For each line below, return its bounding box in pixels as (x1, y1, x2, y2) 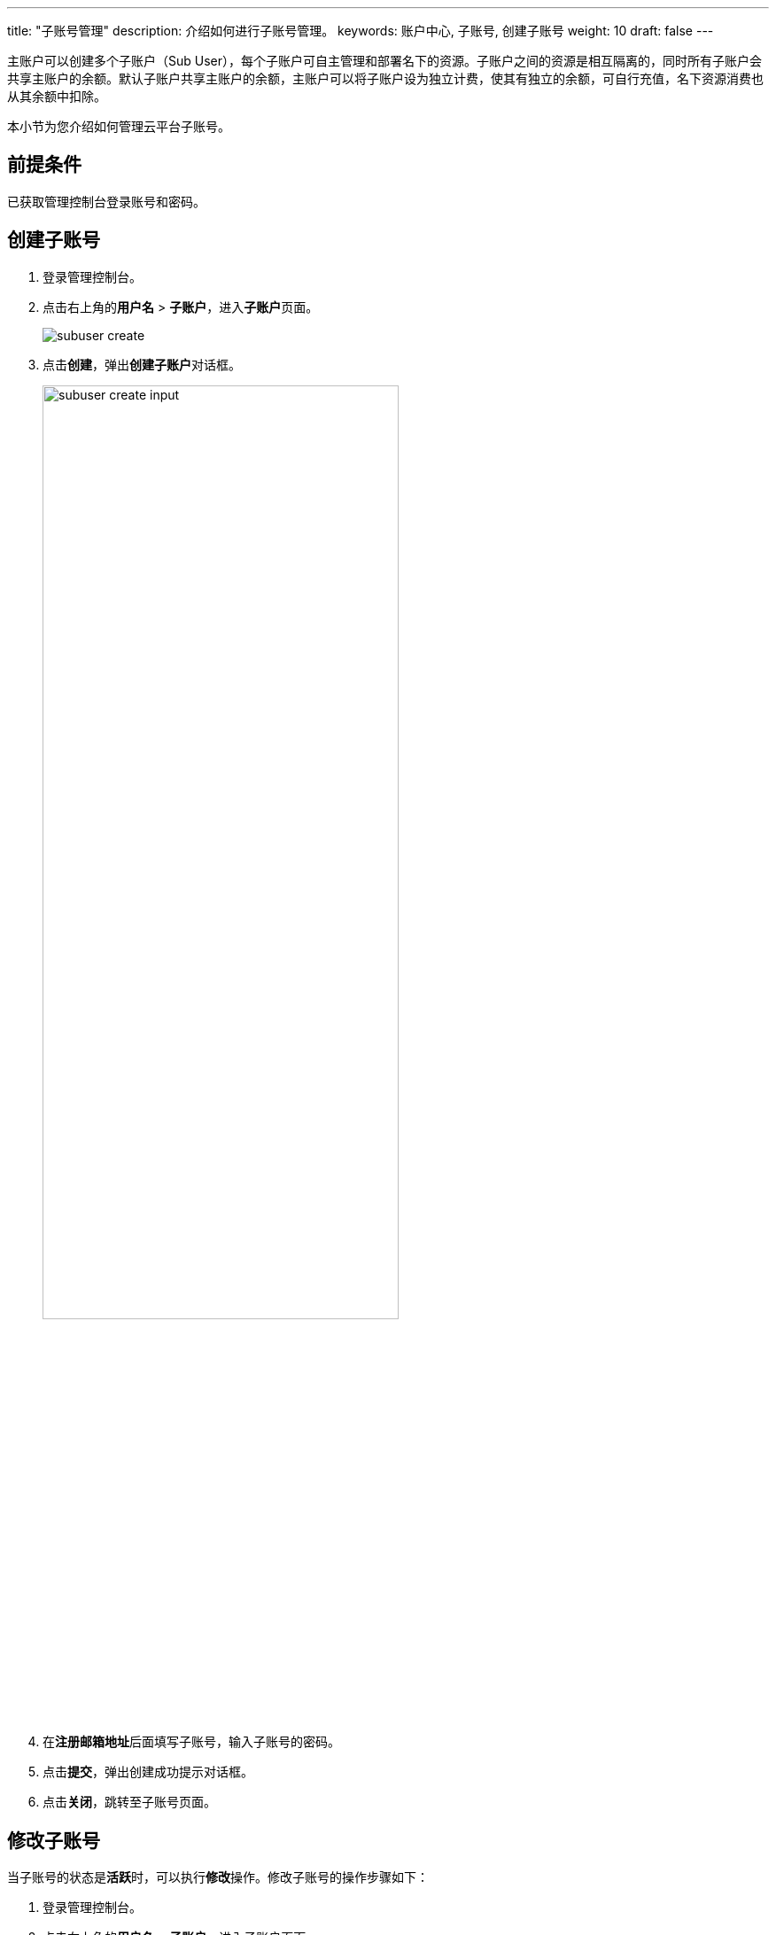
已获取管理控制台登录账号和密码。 (7, 193, 206, 209)
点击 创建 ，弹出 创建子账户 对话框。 (43, 356, 241, 372)
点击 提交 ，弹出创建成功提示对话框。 (43, 1764, 253, 1780)
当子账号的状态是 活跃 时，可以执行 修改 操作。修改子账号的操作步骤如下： (7, 1869, 429, 1884)
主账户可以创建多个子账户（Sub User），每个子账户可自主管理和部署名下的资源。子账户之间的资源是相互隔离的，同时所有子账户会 (7, 53, 763, 68)
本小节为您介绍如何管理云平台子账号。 (7, 119, 230, 134)
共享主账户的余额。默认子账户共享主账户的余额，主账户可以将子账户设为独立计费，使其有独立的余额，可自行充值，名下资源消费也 (7, 71, 764, 86)
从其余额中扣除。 (7, 89, 106, 104)
